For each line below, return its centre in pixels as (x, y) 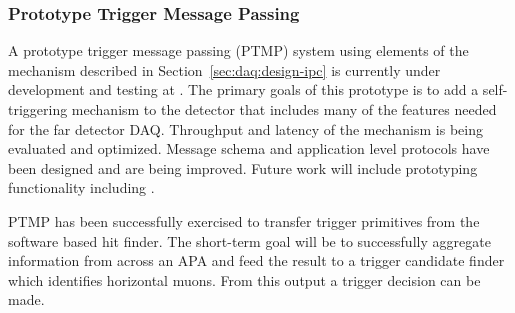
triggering (38, 109)
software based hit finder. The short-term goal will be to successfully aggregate (249, 240)
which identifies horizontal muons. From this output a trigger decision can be (244, 279)
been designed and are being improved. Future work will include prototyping (243, 167)
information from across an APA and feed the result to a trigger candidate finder (256, 260)
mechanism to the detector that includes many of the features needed (284, 109)
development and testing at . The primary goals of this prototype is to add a (243, 89)
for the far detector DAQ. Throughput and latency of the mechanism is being (245, 128)
